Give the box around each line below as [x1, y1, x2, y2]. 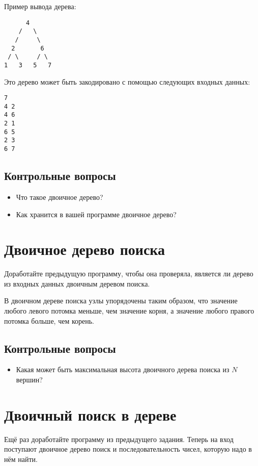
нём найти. [4, 453, 38, 464]
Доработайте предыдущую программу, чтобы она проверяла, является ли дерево [4, 268, 253, 279]
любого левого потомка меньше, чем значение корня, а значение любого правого [4, 305, 254, 316]
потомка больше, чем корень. [4, 315, 95, 326]
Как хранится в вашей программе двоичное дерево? [16, 209, 177, 219]
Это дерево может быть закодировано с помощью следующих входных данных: [4, 76, 250, 87]
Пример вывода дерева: [4, 1, 76, 11]
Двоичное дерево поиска [4, 239, 165, 260]
